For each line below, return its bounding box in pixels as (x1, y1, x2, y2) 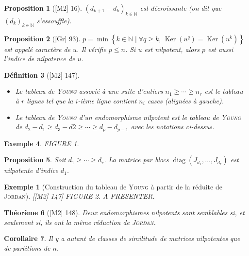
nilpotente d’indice (4, 165, 58, 175)
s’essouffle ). (36, 15, 72, 25)
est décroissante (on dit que (140, 3, 222, 13)
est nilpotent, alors (144, 44, 200, 54)
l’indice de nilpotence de (4, 53, 75, 64)
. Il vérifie (77, 44, 106, 54)
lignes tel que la (27, 95, 73, 105)
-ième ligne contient (78, 95, 137, 105)
